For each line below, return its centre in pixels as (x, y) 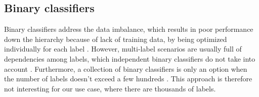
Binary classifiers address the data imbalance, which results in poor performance (129, 29)
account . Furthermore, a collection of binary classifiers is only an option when (126, 68)
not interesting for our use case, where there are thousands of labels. (110, 88)
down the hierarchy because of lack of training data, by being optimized (116, 39)
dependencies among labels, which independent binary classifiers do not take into (130, 58)
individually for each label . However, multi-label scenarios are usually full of (123, 49)
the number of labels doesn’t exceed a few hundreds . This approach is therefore (128, 79)
